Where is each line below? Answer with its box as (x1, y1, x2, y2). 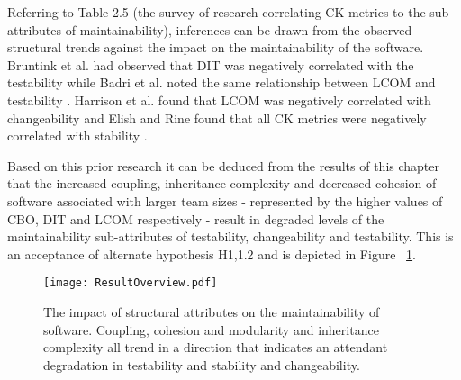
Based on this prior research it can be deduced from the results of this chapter (7, 156, 440, 175)
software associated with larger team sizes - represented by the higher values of (7, 191, 443, 210)
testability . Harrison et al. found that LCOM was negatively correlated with (7, 90, 431, 109)
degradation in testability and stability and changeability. (43, 355, 360, 374)
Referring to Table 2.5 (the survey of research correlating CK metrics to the (7, 3, 426, 21)
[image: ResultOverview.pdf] (43, 276, 218, 290)
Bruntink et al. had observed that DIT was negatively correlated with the (7, 55, 414, 74)
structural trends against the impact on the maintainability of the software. (7, 38, 424, 57)
